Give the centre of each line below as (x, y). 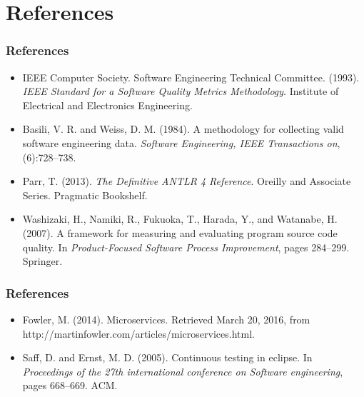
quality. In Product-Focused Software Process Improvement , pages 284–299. (186, 247)
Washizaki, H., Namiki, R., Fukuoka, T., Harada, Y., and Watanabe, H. (180, 219)
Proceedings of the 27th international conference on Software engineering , (183, 371)
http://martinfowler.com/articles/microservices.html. (138, 333)
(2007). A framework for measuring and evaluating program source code (180, 232)
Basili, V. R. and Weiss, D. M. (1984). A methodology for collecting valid (183, 129)
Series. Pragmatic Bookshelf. (85, 195)
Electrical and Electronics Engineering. (107, 105)
